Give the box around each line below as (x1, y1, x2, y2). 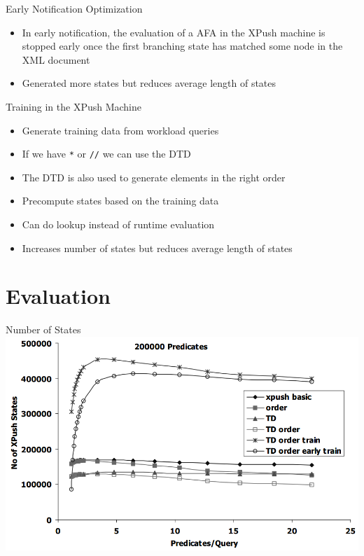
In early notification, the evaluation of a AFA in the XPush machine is (22, 25, 325, 39)
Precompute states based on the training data (22, 193, 219, 208)
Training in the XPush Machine (6, 99, 142, 113)
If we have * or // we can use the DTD (22, 146, 191, 161)
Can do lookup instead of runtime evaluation (22, 217, 215, 231)
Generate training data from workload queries (22, 123, 219, 137)
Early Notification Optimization (6, 1, 143, 15)
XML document (22, 52, 90, 67)
